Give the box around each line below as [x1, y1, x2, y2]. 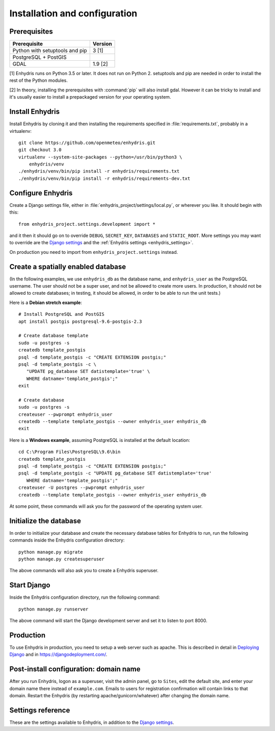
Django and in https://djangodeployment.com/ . [9, 651, 107, 657]
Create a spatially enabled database [9, 262, 126, 271]
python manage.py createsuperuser [18, 556, 104, 562]
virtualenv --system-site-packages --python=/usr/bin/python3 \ [18, 154, 183, 160]
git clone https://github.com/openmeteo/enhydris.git [18, 139, 155, 146]
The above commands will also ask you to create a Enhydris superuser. [9, 568, 159, 574]
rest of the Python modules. [9, 77, 68, 84]
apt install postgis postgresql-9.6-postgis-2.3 [18, 318, 142, 324]
